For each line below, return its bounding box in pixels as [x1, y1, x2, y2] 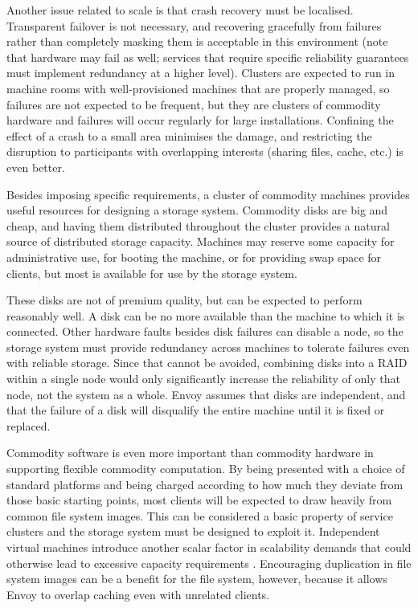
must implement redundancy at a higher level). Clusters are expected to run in [6, 64, 395, 81]
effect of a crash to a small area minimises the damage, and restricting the [6, 127, 372, 144]
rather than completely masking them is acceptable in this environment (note [6, 33, 388, 50]
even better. [6, 158, 65, 175]
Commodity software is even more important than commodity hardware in [6, 444, 374, 461]
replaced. [6, 417, 51, 434]
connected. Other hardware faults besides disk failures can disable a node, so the [6, 323, 404, 340]
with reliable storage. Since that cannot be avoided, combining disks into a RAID [6, 354, 408, 371]
